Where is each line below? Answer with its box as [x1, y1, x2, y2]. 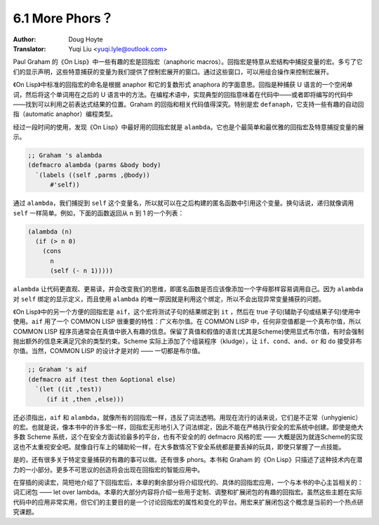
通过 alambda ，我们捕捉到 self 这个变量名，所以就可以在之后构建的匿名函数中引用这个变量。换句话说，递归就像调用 [13, 199, 354, 207]
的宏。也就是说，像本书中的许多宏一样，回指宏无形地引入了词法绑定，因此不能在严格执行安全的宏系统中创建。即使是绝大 [13, 423, 364, 431]
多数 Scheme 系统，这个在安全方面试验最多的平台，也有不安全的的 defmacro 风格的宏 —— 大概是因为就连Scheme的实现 [13, 432, 363, 441]
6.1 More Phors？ [13, 11, 114, 26]
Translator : [13, 44, 46, 53]
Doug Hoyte [68, 35, 103, 44]
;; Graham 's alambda [27, 152, 102, 159]
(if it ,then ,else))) [46, 395, 124, 403]
